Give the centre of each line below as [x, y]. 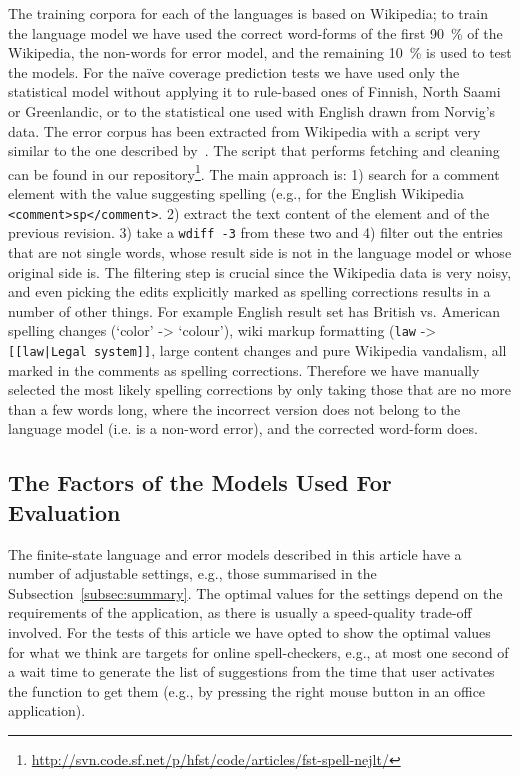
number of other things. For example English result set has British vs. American [254, 310]
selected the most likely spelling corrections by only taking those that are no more [259, 389]
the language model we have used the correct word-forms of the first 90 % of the [255, 32]
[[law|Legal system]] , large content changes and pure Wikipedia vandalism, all [257, 349]
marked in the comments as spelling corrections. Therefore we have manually [244, 369]
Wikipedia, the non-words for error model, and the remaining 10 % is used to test [260, 52]
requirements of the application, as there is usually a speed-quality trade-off [240, 612]
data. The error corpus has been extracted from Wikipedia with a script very [244, 130]
